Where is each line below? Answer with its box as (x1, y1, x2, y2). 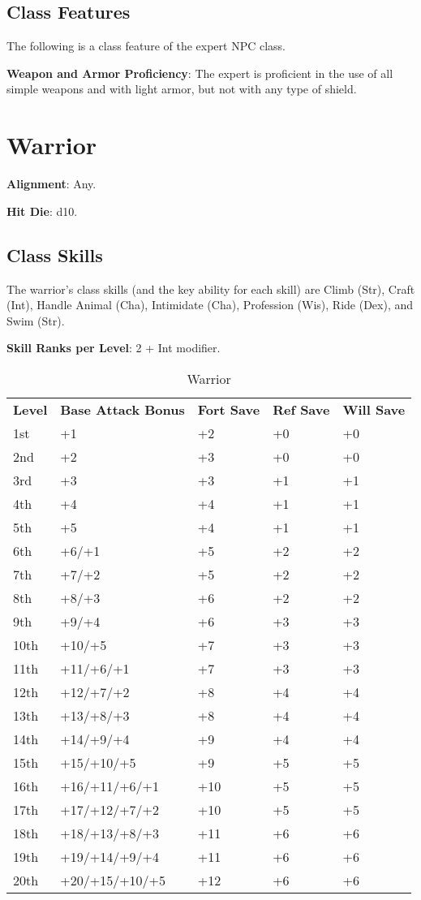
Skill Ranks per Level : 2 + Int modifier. (6, 339, 221, 356)
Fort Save (197, 399, 260, 419)
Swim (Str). (6, 312, 65, 329)
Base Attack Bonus (60, 399, 185, 419)
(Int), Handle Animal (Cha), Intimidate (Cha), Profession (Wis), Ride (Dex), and (6, 296, 414, 313)
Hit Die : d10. (6, 202, 78, 219)
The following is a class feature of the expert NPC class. (6, 37, 286, 54)
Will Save (342, 399, 406, 419)
